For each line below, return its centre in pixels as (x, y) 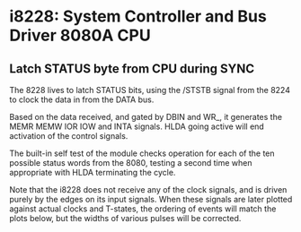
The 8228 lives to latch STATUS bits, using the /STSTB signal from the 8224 (150, 90)
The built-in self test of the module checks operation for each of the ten (142, 153)
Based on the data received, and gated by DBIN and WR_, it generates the (146, 117)
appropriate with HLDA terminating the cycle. (93, 172)
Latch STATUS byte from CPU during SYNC (132, 69)
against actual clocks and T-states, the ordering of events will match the (143, 209)
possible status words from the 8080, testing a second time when (131, 163)
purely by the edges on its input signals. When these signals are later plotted (151, 199)
